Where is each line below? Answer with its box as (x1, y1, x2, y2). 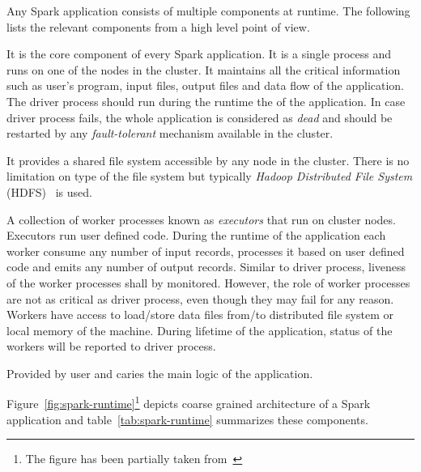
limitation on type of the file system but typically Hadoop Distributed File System (6, 168, 413, 185)
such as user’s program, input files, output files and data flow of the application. (6, 77, 405, 94)
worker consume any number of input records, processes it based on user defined (6, 242, 405, 259)
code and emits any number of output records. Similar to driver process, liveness (6, 258, 406, 275)
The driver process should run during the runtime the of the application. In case (6, 92, 406, 109)
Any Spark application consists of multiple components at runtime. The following (6, 2, 410, 19)
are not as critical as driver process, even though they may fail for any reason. (6, 290, 394, 307)
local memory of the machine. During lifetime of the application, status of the (6, 321, 393, 338)
